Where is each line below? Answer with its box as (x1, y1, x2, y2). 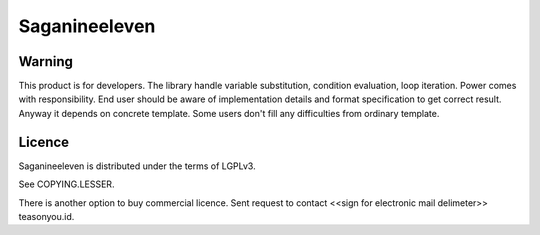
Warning (18, 53, 74, 70)
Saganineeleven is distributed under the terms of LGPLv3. (18, 160, 256, 172)
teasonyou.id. (18, 210, 75, 222)
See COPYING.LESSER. (18, 178, 115, 190)
